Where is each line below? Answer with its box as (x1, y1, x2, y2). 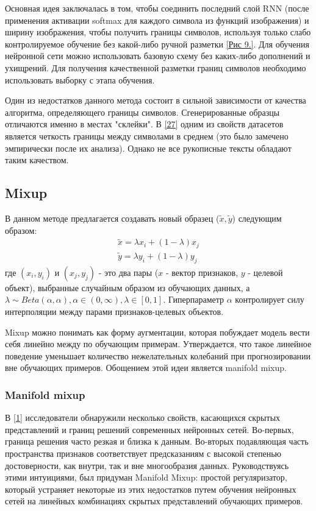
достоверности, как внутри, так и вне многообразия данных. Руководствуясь (5, 459, 289, 471)
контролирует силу (235, 293, 304, 306)
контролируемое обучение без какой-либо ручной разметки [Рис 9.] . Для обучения (5, 37, 309, 50)
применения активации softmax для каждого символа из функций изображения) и (5, 13, 309, 26)
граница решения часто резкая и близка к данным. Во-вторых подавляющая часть (5, 435, 309, 448)
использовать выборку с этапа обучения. (5, 73, 155, 86)
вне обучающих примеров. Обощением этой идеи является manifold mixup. (5, 361, 287, 374)
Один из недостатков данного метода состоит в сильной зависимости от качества (5, 94, 306, 107)
